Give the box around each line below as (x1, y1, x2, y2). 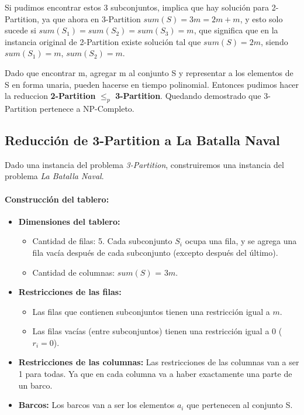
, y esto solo (240, 12, 283, 25)
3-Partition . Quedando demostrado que (115, 90, 261, 102)
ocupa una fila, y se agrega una (185, 235, 297, 247)
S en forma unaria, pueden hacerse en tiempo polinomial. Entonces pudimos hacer (5, 78, 299, 90)
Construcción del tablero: (5, 193, 109, 205)
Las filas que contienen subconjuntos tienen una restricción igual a (32, 305, 270, 317)
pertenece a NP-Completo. (39, 102, 134, 114)
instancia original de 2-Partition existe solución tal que (5, 35, 201, 47)
